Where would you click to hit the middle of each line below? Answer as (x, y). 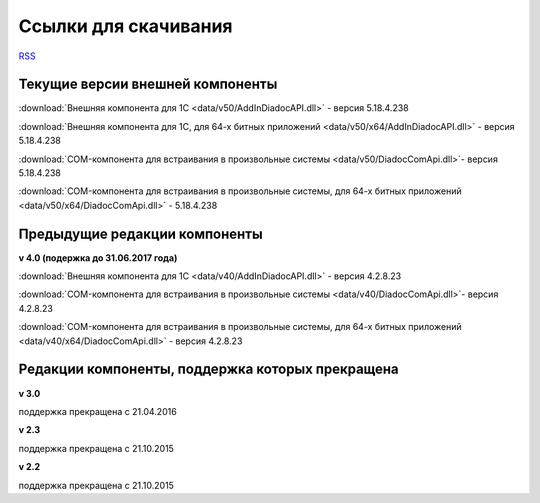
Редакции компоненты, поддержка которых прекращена (208, 369)
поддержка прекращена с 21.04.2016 (97, 411)
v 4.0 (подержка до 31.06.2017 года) (98, 257)
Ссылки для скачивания (126, 26)
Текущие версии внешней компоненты (148, 84)
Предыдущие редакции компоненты (141, 233)
